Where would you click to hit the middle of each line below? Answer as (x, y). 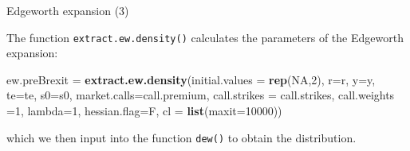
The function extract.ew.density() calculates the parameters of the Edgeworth (205, 37)
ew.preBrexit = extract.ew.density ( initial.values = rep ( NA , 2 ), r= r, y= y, (191, 79)
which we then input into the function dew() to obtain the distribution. (181, 137)
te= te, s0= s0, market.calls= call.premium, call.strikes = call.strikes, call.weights (201, 95)
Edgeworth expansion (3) (68, 10)
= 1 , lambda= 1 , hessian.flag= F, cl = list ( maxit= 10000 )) (144, 111)
